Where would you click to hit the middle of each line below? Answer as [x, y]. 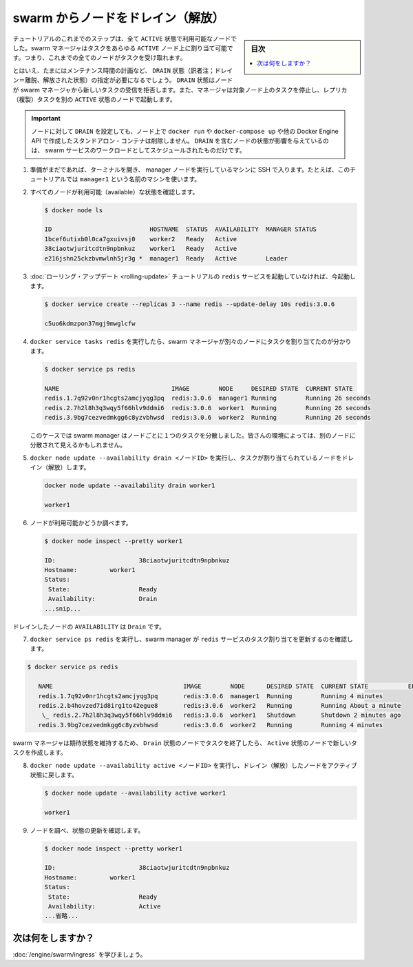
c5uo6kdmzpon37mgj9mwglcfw [90, 323]
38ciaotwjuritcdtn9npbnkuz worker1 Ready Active [141, 249]
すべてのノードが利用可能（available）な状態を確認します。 [114, 192]
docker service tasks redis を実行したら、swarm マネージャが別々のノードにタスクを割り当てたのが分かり [191, 341]
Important [46, 119]
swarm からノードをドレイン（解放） [119, 18]
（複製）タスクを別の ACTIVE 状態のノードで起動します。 [95, 99]
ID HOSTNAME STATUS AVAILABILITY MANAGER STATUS [180, 230]
